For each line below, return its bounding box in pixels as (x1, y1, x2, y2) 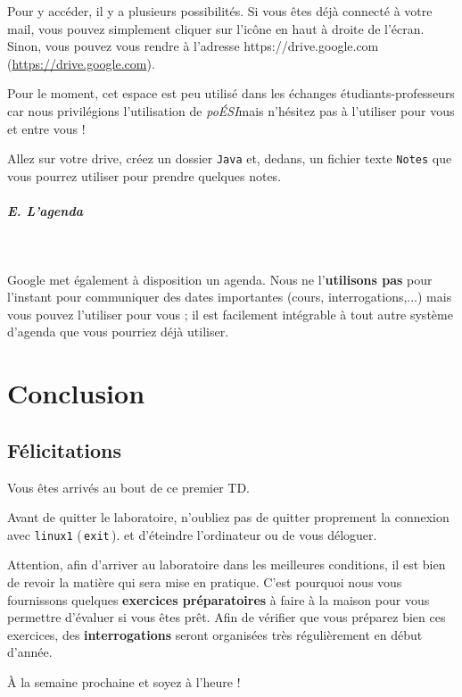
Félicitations (7, 436, 121, 463)
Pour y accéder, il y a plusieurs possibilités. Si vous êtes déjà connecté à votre (7, 2, 433, 20)
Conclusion (7, 375, 145, 411)
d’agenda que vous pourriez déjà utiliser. (7, 322, 229, 341)
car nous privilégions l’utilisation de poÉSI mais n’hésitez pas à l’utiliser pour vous (7, 101, 455, 120)
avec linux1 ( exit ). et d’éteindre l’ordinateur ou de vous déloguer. (7, 525, 377, 543)
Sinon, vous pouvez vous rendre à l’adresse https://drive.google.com (7, 37, 379, 55)
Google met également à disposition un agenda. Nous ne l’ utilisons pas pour (7, 270, 433, 288)
